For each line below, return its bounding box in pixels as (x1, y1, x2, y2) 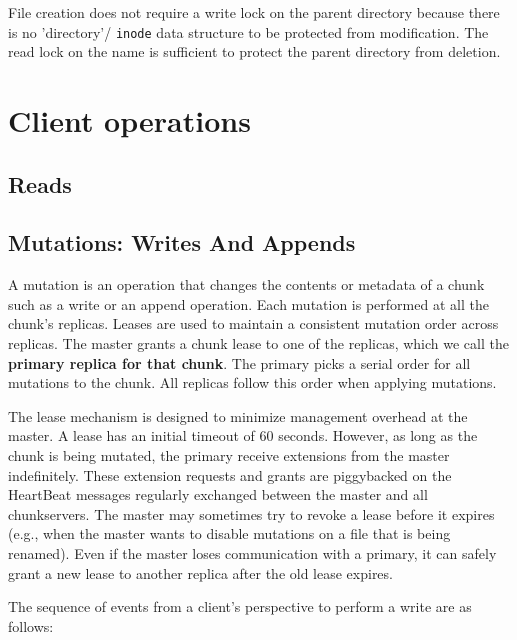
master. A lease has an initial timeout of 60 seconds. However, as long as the (8, 425, 478, 446)
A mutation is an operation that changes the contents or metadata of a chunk (8, 274, 485, 295)
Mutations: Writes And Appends (8, 227, 356, 258)
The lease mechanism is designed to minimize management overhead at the (8, 405, 468, 426)
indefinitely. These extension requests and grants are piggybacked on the (8, 464, 452, 485)
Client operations (8, 100, 251, 141)
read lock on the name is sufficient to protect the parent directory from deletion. (8, 41, 501, 62)
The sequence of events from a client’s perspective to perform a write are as (8, 596, 472, 617)
